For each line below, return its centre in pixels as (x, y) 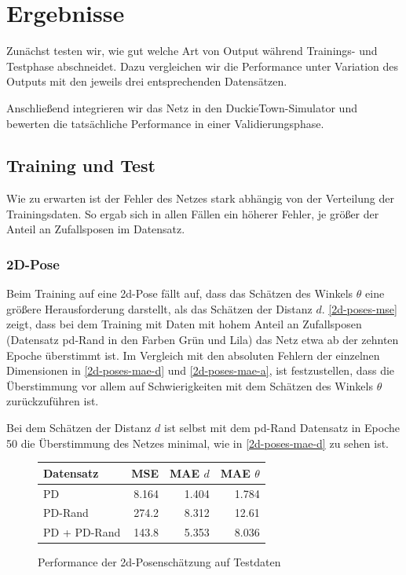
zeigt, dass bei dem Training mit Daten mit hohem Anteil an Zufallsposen (184, 324)
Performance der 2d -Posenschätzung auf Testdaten (159, 562)
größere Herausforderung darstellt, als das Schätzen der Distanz (159, 308)
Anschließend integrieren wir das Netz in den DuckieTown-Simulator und (182, 107)
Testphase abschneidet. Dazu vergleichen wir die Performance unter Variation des (203, 66)
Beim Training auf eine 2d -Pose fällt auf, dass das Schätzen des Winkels (180, 293)
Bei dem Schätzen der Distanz (79, 428)
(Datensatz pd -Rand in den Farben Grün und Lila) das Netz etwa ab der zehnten (203, 340)
